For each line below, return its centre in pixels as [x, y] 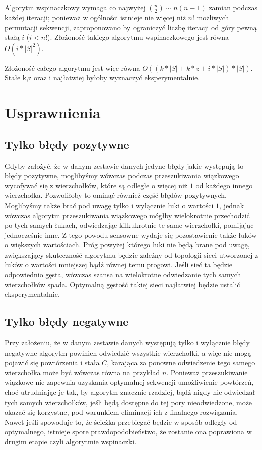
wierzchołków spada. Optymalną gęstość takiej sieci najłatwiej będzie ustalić [122, 284]
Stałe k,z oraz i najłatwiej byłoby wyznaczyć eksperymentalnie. [102, 78]
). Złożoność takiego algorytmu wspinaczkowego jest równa [138, 37]
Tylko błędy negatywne [67, 321]
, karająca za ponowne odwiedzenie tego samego [181, 362]
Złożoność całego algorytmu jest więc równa [72, 67]
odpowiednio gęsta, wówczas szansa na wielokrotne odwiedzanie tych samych [123, 274]
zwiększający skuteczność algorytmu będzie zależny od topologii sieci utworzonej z [132, 254]
